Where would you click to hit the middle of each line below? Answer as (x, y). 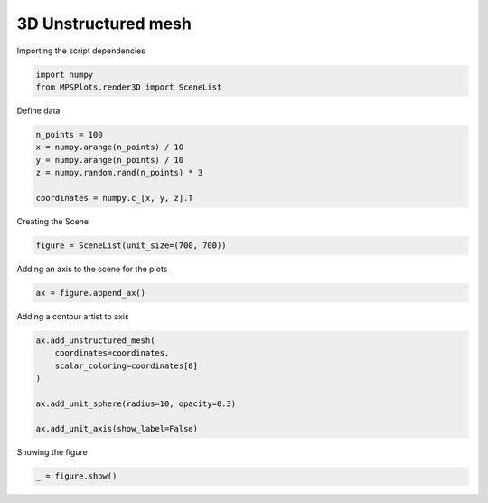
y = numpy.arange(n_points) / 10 (110, 160)
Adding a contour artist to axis (73, 316)
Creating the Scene (53, 221)
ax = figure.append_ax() (91, 293)
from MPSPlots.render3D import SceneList (129, 87)
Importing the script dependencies (81, 51)
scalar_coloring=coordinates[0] (127, 365)
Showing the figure (52, 452)
